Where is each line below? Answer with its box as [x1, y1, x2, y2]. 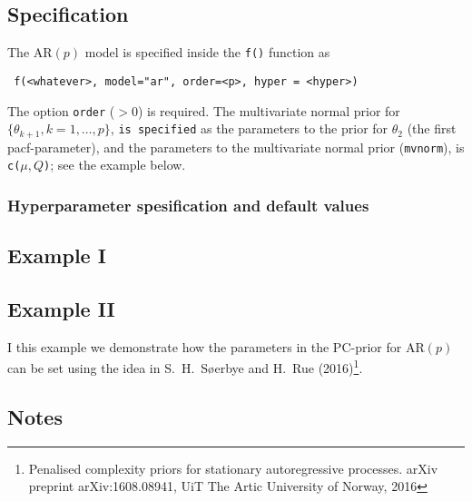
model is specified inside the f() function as [84, 43, 330, 62]
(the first [407, 119, 457, 138]
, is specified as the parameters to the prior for [110, 119, 388, 138]
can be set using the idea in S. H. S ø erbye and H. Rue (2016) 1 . [7, 356, 363, 378]
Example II [7, 294, 115, 322]
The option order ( [7, 101, 115, 120]
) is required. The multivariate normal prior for [137, 101, 400, 120]
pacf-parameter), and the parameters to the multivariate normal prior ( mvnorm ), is [7, 137, 465, 156]
